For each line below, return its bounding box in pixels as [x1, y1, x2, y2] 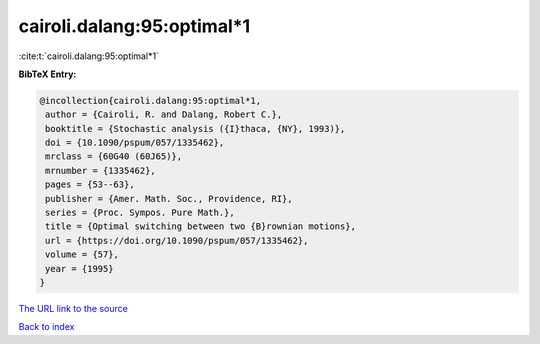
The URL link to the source [18, 302, 129, 314]
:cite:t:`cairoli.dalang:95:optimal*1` [18, 50, 160, 62]
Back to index [18, 321, 75, 333]
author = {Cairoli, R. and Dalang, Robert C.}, [45, 109, 283, 120]
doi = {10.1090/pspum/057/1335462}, [45, 137, 225, 149]
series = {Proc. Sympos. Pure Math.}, [45, 207, 235, 219]
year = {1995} [45, 263, 114, 274]
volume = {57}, [45, 249, 120, 260]
